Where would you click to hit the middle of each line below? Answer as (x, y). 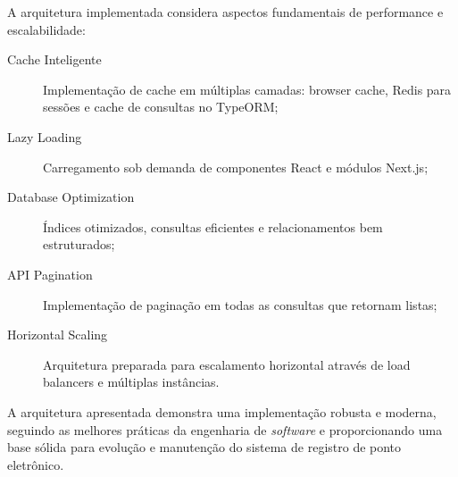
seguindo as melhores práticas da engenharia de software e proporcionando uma (225, 429)
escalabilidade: (46, 29)
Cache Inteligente (54, 59)
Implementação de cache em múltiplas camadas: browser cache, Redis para (247, 89)
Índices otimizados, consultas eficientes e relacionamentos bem (213, 226)
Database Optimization (71, 197)
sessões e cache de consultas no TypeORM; (161, 107)
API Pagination (50, 274)
